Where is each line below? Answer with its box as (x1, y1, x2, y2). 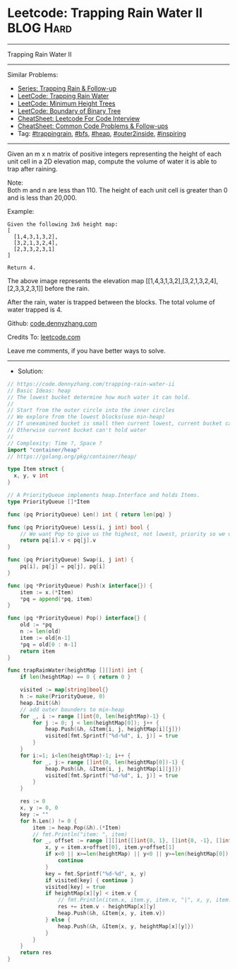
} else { (44, 916, 71, 923)
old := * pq (20, 621, 52, 629)
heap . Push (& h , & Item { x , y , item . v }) (57, 910, 166, 917)
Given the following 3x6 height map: (7, 221, 119, 228)
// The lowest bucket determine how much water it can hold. (7, 394, 191, 401)
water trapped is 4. (7, 305, 62, 314)
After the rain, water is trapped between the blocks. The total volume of (7, 297, 215, 306)
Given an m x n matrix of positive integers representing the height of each (7, 149, 222, 158)
